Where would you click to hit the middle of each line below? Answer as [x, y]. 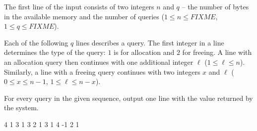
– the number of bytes [215, 6]
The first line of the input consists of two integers [79, 6]
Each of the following [36, 42]
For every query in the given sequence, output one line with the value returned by [128, 98]
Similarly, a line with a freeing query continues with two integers [102, 71]
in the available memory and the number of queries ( [84, 16]
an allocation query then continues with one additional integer [99, 62]
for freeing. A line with [217, 52]
